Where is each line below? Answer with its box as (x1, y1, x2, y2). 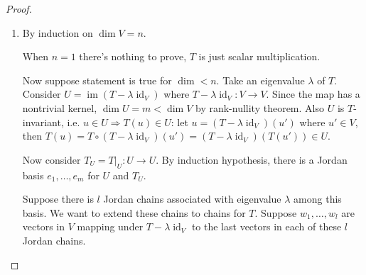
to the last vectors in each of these (191, 219, 342, 234)
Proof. (6, 1, 32, 16)
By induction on (22, 25, 93, 40)
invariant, (22, 114, 64, 129)
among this (294, 191, 342, 206)
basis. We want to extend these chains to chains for (22, 205, 246, 220)
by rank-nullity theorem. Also (195, 100, 324, 115)
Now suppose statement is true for (22, 72, 172, 87)
